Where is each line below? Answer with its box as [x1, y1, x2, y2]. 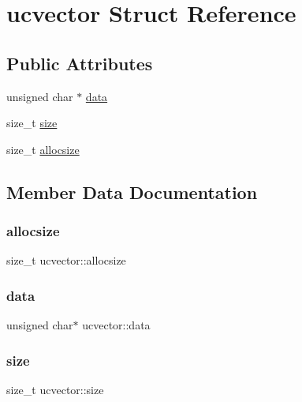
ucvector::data [82, 317, 151, 333]
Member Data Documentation [6, 179, 258, 204]
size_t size [6, 115, 58, 131]
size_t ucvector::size [6, 381, 104, 397]
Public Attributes [6, 51, 153, 75]
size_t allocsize [6, 141, 80, 157]
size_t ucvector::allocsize [6, 252, 126, 269]
